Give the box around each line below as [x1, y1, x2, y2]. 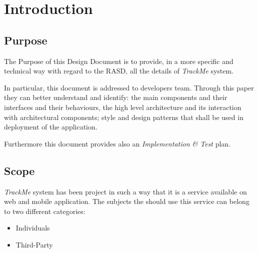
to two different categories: [4, 205, 85, 216]
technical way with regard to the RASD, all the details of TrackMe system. [4, 65, 234, 76]
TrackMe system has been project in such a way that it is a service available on [4, 186, 247, 196]
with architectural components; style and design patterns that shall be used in [4, 111, 243, 122]
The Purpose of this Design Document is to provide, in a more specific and [4, 55, 233, 66]
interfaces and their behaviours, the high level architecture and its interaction [4, 101, 241, 112]
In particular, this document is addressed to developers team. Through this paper [4, 82, 254, 92]
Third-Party [15, 239, 53, 249]
